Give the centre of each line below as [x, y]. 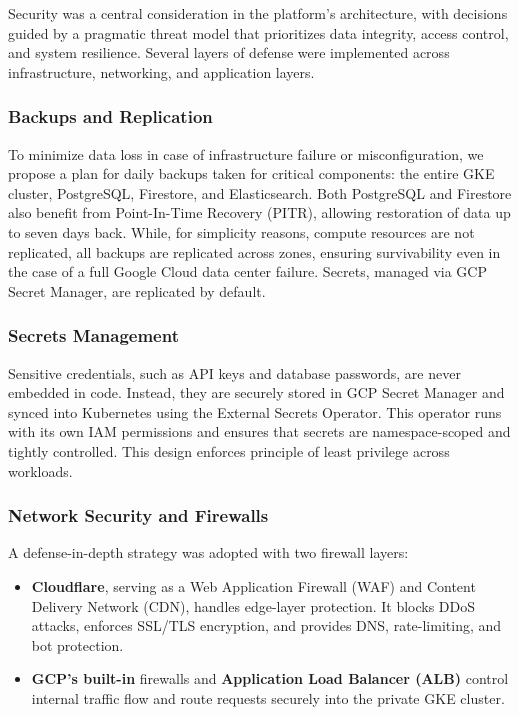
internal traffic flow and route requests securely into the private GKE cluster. [268, 697]
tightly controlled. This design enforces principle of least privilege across [229, 450]
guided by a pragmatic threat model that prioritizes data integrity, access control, [258, 32]
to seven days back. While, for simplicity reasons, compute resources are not [241, 231]
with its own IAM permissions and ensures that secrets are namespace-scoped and [259, 431]
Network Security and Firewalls [138, 515]
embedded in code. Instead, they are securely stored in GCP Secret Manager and [256, 392]
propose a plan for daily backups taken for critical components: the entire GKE [251, 173]
